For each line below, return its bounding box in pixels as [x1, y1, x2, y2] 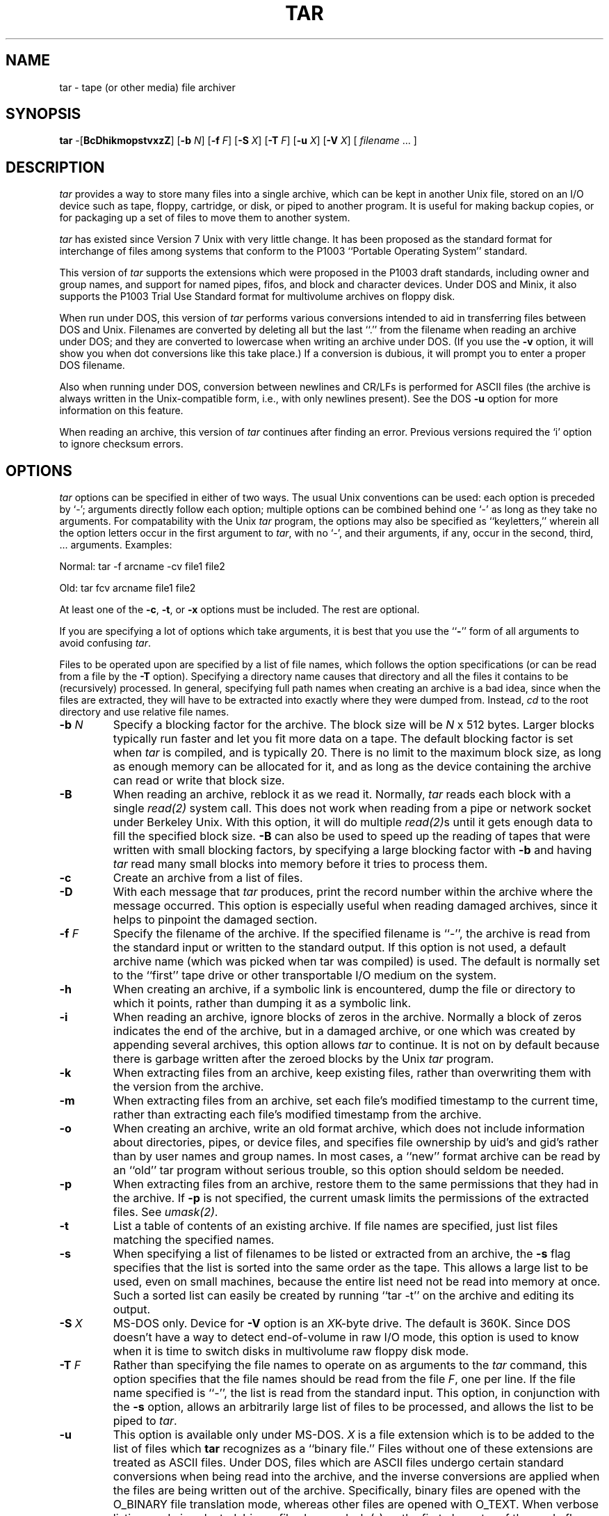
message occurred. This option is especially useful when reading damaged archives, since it [113, 899, 598, 913]
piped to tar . [113, 1414, 177, 1428]
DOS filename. [59, 359, 125, 372]
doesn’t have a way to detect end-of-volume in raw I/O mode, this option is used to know [113, 1330, 579, 1345]
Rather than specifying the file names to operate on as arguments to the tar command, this [113, 1358, 587, 1373]
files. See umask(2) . [113, 1205, 218, 1219]
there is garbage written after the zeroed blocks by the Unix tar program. [113, 1052, 494, 1066]
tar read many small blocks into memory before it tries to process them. [113, 857, 488, 871]
